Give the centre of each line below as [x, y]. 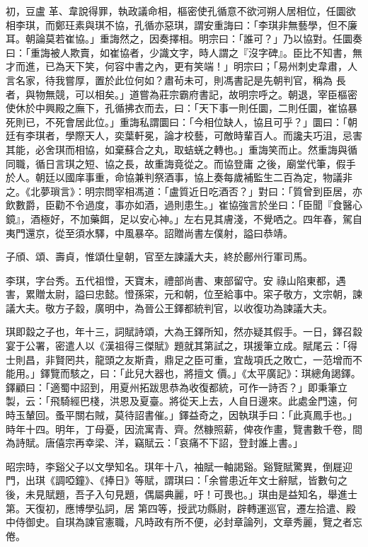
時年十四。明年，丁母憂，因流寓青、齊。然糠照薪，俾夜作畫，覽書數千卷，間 [184, 428]
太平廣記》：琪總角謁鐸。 [304, 373]
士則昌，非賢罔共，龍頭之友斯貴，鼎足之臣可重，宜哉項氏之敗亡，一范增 [174, 359]
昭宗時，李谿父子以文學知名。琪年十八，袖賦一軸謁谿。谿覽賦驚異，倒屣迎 [179, 466]
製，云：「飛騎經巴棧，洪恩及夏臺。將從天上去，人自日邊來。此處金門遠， [177, 401]
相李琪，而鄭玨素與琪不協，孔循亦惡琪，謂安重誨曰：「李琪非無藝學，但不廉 [182, 24]
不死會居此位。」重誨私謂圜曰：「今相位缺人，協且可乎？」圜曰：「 [196, 121]
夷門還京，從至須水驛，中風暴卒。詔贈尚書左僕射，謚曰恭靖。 [149, 232]
